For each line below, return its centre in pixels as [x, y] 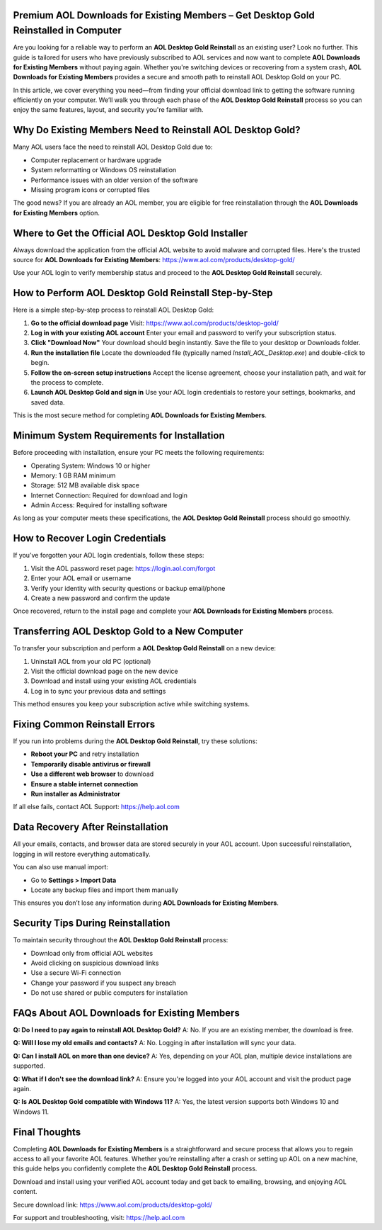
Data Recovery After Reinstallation [91, 827]
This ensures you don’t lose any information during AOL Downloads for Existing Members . [146, 903]
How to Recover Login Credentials [89, 538]
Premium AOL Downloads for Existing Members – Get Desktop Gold [164, 15]
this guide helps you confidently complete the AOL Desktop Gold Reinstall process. [135, 1168]
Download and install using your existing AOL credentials [114, 681]
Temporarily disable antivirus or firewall [91, 764]
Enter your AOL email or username [81, 578]
